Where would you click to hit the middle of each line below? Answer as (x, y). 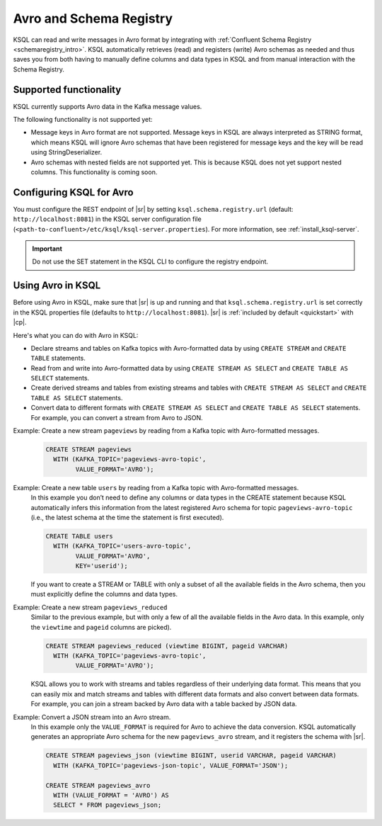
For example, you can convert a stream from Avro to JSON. (117, 417)
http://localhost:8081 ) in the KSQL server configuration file (107, 219)
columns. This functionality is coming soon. (94, 172)
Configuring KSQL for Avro (73, 192)
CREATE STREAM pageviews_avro (98, 785)
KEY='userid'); (102, 566)
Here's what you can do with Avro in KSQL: (76, 335)
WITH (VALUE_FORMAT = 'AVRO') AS (111, 795)
